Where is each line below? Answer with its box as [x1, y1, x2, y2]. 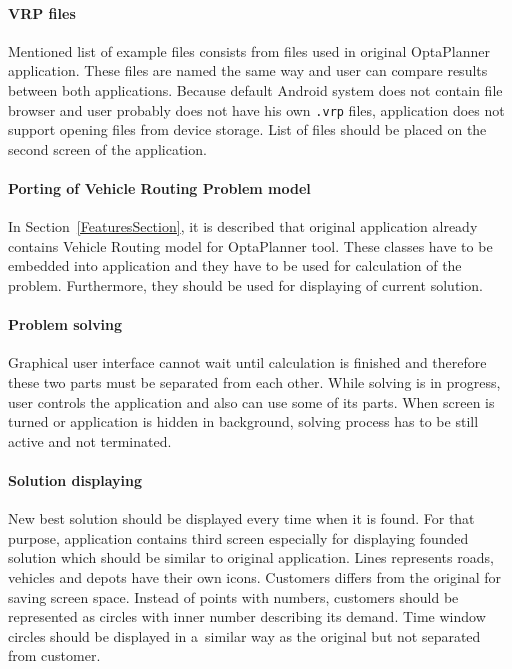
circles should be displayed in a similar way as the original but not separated [8, 625, 481, 646]
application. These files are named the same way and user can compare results [8, 60, 488, 81]
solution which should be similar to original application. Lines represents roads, [8, 547, 494, 568]
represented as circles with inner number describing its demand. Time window [8, 606, 486, 627]
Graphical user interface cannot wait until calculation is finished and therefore [8, 352, 487, 373]
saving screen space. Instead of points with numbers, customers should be [8, 586, 459, 607]
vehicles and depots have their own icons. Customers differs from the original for [8, 566, 502, 587]
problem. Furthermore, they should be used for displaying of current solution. [8, 275, 483, 295]
